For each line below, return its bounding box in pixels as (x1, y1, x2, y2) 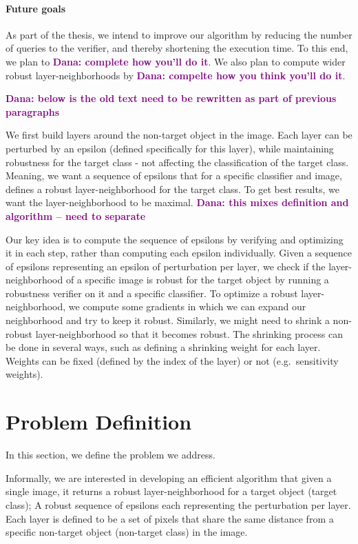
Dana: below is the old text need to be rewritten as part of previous (6, 91, 337, 105)
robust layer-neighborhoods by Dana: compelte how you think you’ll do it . (6, 68, 346, 82)
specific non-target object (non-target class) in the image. (6, 525, 248, 539)
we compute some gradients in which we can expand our (68, 299, 306, 314)
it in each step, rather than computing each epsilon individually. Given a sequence (6, 245, 352, 260)
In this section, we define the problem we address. (6, 447, 215, 462)
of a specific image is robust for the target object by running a (65, 272, 329, 287)
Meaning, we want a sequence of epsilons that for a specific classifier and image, (6, 168, 342, 183)
